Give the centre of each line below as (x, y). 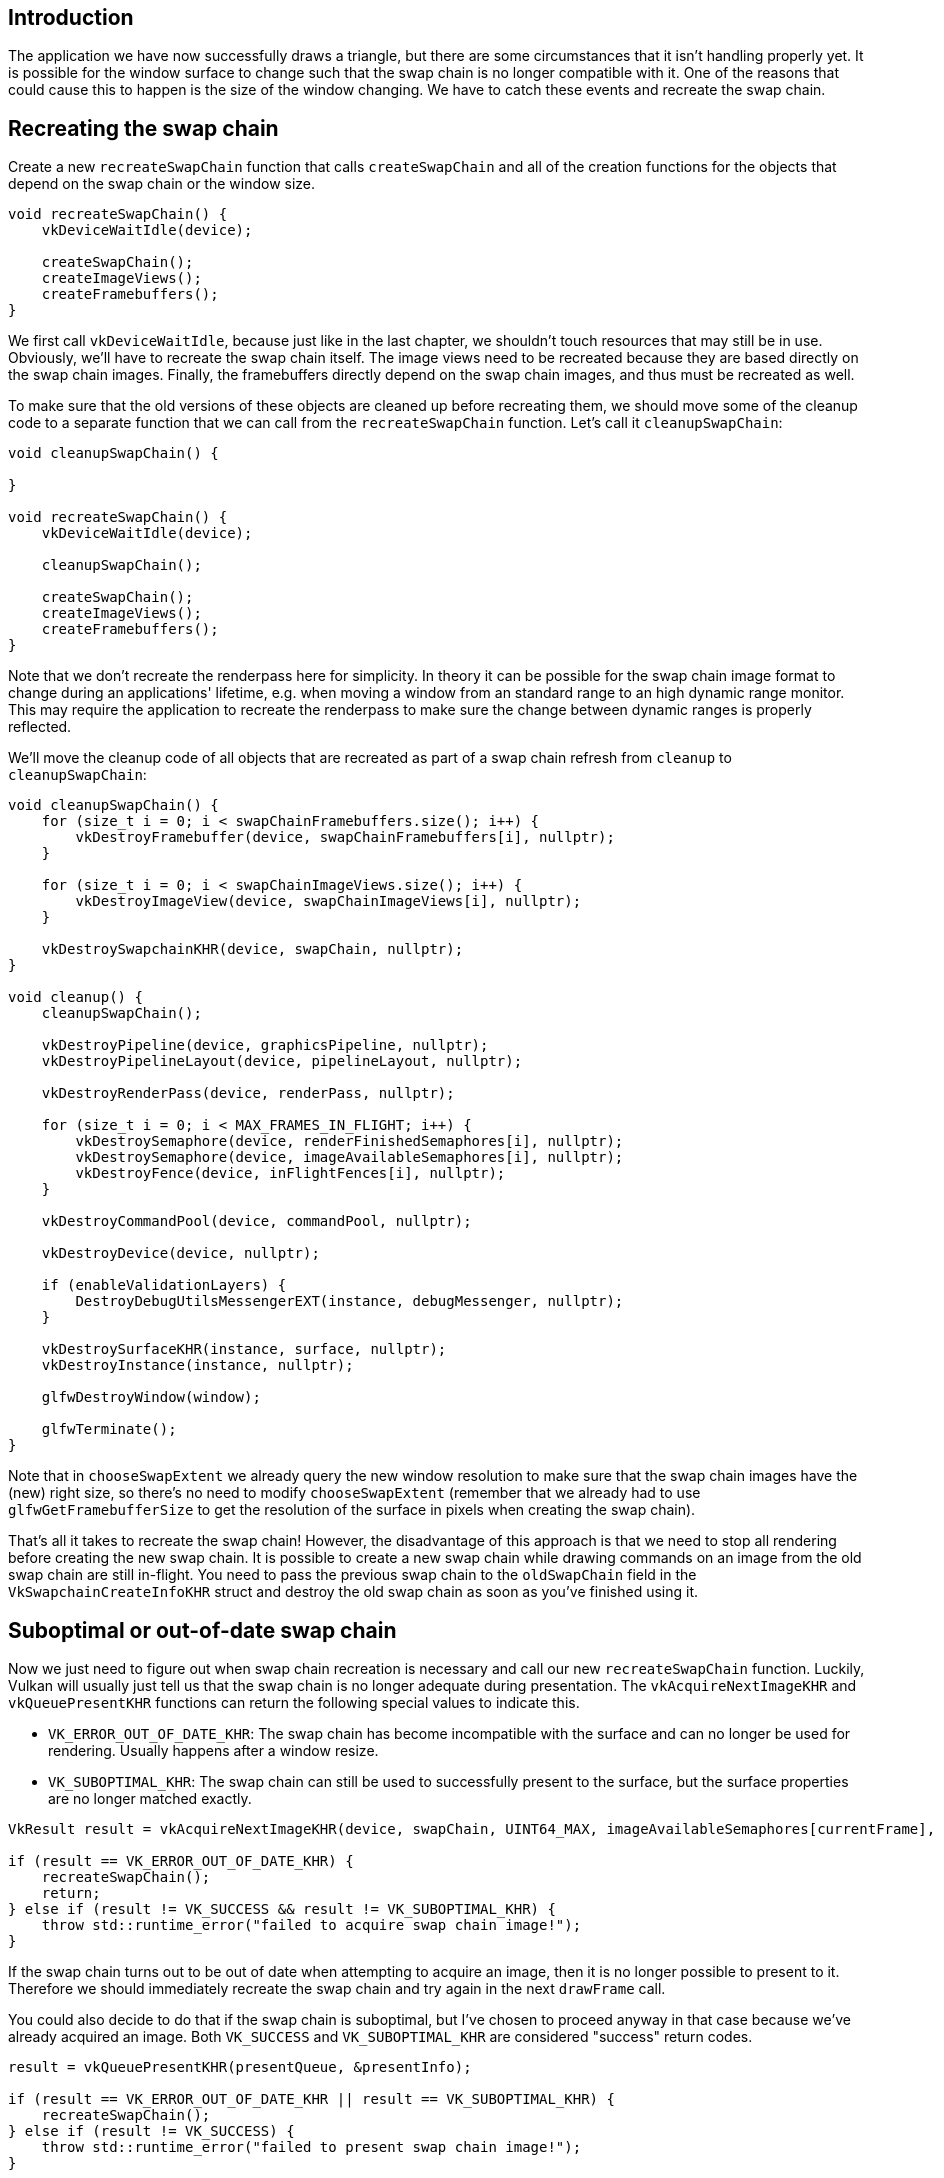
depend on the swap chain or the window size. (162, 184)
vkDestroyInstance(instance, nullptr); (197, 1365)
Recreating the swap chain (143, 128)
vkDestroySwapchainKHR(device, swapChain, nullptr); (252, 949)
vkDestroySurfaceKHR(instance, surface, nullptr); (244, 1349)
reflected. (40, 727)
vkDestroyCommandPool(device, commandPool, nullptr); (256, 1221)
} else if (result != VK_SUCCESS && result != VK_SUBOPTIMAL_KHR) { (282, 1909)
